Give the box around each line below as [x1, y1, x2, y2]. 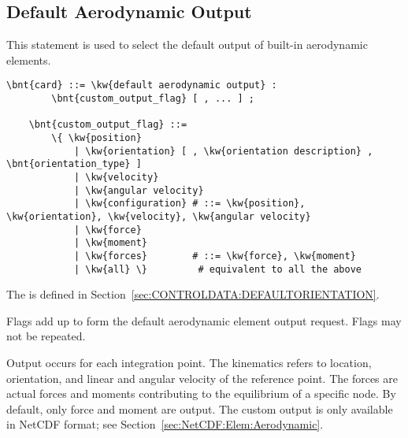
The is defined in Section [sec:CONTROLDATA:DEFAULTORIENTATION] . [6, 286, 380, 303]
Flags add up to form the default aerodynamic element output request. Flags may [6, 312, 402, 328]
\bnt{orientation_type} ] [6, 158, 142, 170]
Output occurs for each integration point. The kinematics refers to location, [6, 354, 372, 371]
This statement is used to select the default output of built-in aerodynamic [6, 36, 368, 53]
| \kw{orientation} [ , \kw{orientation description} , [73, 145, 373, 157]
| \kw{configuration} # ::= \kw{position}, [73, 198, 306, 210]
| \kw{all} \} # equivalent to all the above [73, 263, 362, 275]
